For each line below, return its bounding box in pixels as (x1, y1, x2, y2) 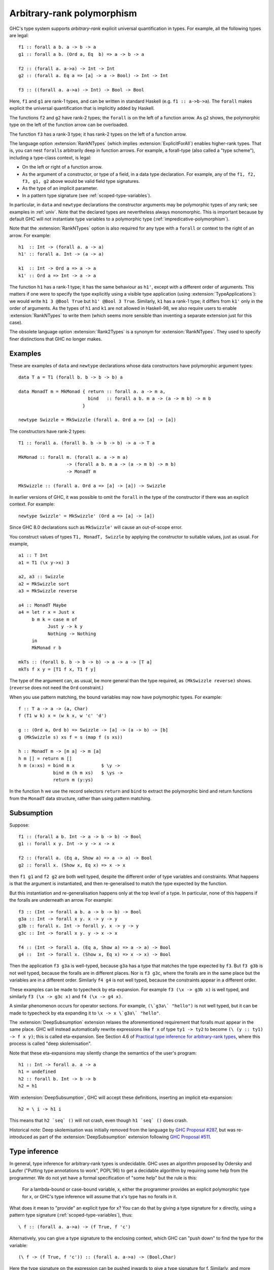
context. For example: (9, 501, 55, 507)
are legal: (9, 32, 29, 38)
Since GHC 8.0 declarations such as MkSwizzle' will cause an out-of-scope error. (9, 524, 183, 530)
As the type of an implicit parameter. (22, 185, 98, 192)
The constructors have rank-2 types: (9, 428, 86, 434)
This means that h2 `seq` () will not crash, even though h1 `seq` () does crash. (9, 1118, 188, 1124)
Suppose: (9, 822, 30, 828)
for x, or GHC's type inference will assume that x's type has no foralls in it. (22, 1193, 178, 1199)
